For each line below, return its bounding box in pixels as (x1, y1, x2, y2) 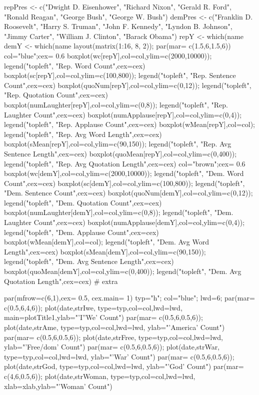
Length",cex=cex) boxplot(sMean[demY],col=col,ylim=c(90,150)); (4, 246, 206, 256)
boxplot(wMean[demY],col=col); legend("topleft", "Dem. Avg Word (4, 236, 209, 247)
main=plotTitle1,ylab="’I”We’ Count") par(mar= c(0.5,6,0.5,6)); (4, 312, 203, 322)
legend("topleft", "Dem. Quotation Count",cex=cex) (4, 197, 162, 207)
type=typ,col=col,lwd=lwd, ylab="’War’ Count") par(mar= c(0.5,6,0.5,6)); (4, 351, 234, 361)
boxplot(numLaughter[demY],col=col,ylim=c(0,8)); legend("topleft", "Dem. (4, 207, 233, 217)
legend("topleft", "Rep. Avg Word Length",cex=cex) (4, 128, 162, 139)
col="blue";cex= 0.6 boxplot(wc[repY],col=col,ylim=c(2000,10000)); (4, 50, 212, 60)
